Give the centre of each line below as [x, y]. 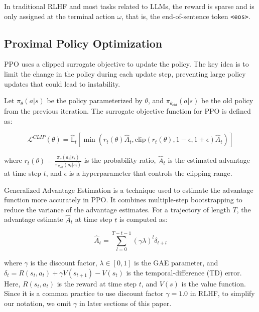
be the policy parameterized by [95, 100]
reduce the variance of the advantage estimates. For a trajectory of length [117, 209]
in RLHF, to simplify [222, 293]
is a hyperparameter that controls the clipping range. [151, 173]
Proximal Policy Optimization [83, 43]
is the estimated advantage [209, 160]
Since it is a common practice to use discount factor [84, 293]
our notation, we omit [38, 303]
